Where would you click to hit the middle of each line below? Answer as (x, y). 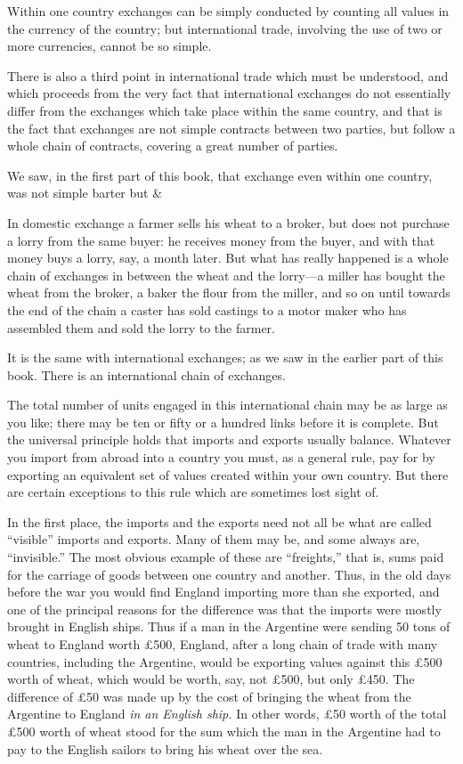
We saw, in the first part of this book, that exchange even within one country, (220, 175)
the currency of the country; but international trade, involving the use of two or (225, 28)
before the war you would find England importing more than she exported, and (223, 592)
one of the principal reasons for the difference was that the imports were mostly (224, 609)
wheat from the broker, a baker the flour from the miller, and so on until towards (229, 293)
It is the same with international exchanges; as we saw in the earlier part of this (225, 358)
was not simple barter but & (85, 193)
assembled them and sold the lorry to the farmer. (141, 327)
